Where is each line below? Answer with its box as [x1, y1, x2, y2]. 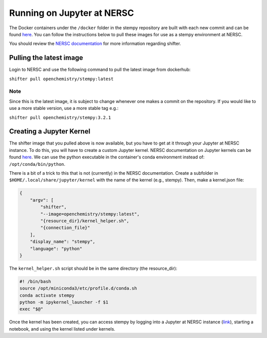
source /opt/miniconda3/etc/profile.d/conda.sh [19, 286, 137, 291]
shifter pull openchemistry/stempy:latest [9, 76, 114, 82]
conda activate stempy [19, 292, 75, 298]
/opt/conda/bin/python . [9, 161, 66, 167]
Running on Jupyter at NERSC [9, 7, 134, 18]
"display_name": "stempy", [30, 239, 96, 244]
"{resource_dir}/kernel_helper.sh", [40, 218, 130, 224]
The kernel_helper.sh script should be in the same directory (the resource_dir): [9, 265, 178, 271]
